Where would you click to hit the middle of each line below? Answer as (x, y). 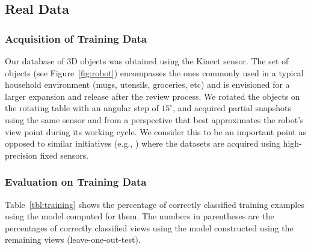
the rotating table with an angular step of (82, 108)
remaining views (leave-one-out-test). (73, 239)
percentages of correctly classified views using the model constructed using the (149, 227)
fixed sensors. (64, 155)
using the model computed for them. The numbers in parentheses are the (140, 216)
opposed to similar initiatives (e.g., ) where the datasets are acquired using (143, 143)
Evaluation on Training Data (76, 182)
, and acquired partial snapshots (232, 108)
